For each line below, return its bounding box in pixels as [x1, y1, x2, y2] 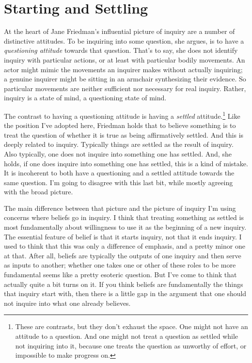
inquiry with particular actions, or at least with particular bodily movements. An [4, 54, 245, 64]
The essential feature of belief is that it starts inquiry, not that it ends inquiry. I [4, 231, 242, 241]
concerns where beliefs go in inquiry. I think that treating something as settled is [4, 212, 244, 222]
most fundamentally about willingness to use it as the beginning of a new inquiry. [4, 222, 247, 232]
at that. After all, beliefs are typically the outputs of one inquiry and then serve [4, 250, 241, 260]
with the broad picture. [4, 187, 73, 197]
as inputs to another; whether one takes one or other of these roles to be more [4, 260, 236, 270]
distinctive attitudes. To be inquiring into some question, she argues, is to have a [4, 35, 244, 46]
